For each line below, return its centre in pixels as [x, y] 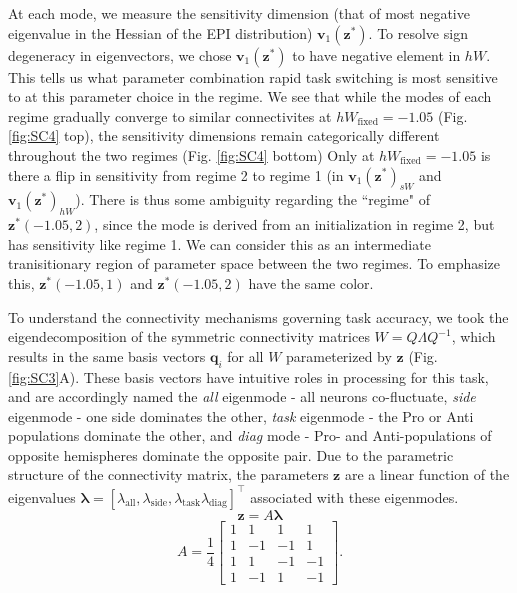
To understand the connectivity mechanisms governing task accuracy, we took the [258, 316]
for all [245, 355]
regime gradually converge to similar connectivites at [170, 115]
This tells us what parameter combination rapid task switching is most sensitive [253, 76]
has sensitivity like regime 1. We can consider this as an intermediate [219, 243]
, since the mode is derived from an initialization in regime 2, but [294, 224]
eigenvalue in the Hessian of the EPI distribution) [160, 32]
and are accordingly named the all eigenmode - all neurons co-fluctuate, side [242, 396]
